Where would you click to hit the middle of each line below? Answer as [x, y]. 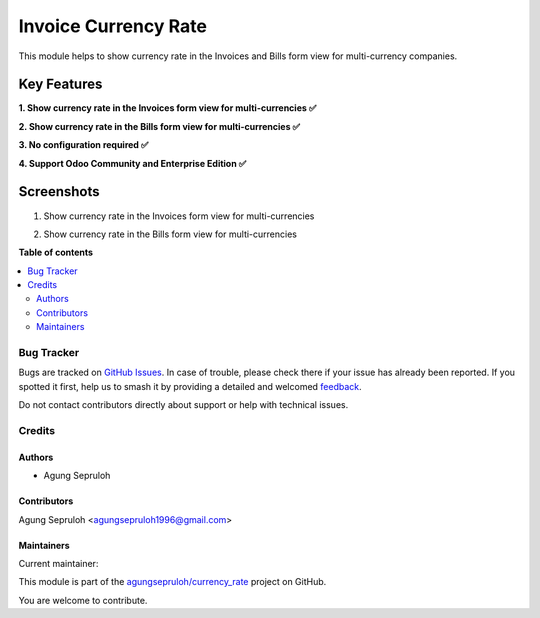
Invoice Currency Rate [112, 26]
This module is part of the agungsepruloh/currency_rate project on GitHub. [172, 582]
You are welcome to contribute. [83, 600]
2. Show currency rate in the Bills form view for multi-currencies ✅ [159, 126]
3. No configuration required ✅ [83, 145]
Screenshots [59, 191]
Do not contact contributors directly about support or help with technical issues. [183, 405]
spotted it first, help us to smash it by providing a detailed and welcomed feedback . [190, 386]
